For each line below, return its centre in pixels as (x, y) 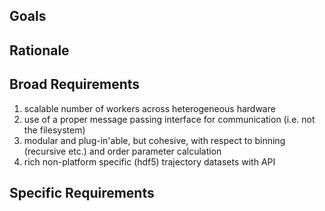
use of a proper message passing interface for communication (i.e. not (169, 119)
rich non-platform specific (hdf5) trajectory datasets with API (149, 161)
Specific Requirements (82, 192)
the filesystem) (54, 130)
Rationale (39, 50)
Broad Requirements (75, 84)
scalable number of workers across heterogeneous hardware (149, 108)
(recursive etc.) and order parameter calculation (122, 151)
